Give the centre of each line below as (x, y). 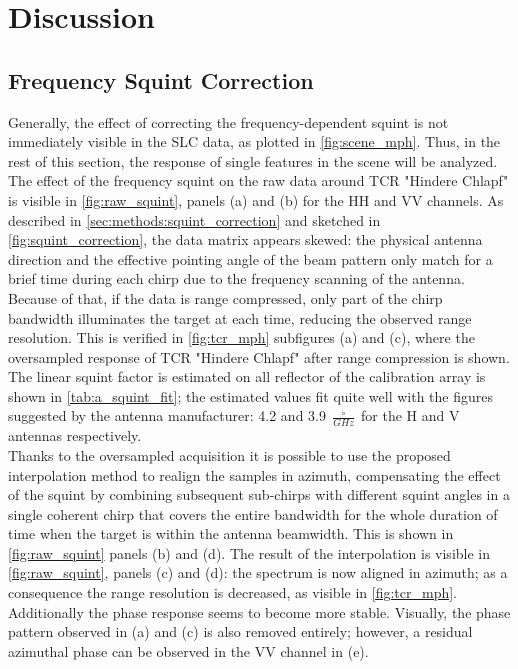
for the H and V (410, 415)
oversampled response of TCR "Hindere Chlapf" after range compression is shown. (259, 356)
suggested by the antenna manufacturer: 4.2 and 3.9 (167, 415)
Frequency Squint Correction (161, 79)
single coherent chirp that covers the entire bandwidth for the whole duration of (253, 513)
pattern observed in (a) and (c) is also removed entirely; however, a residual (240, 631)
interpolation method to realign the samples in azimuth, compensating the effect (254, 474)
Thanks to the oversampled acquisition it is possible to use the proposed (229, 454)
